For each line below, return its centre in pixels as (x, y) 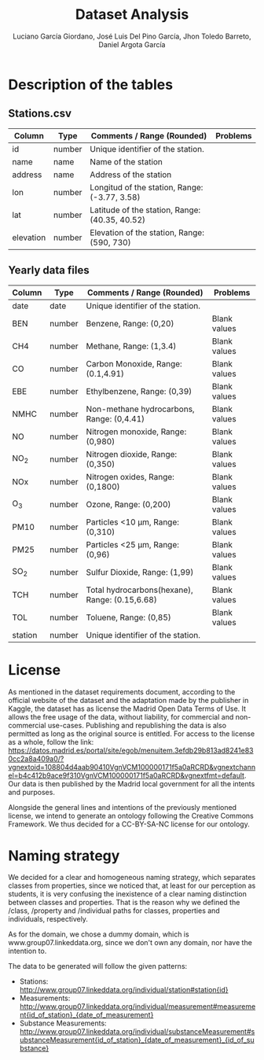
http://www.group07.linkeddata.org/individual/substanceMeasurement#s (137, 1032)
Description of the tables (91, 85)
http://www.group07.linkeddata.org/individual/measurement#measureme (137, 1007)
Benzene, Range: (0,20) (130, 323)
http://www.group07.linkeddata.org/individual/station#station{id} (124, 990)
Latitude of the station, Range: (145, 210)
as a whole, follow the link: (51, 742)
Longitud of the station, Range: (147, 187)
